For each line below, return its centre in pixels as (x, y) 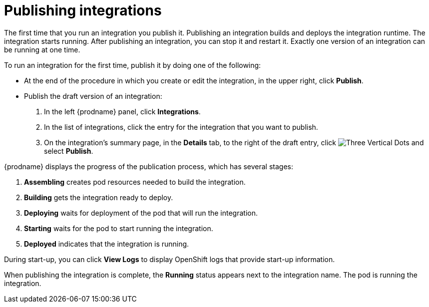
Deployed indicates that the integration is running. (107, 244)
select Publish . (69, 151)
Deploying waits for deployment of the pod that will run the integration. (141, 213)
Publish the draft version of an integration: (93, 96)
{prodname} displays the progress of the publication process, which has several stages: (149, 166)
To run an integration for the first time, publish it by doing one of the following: (133, 65)
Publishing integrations (83, 10)
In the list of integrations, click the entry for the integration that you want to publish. (181, 127)
